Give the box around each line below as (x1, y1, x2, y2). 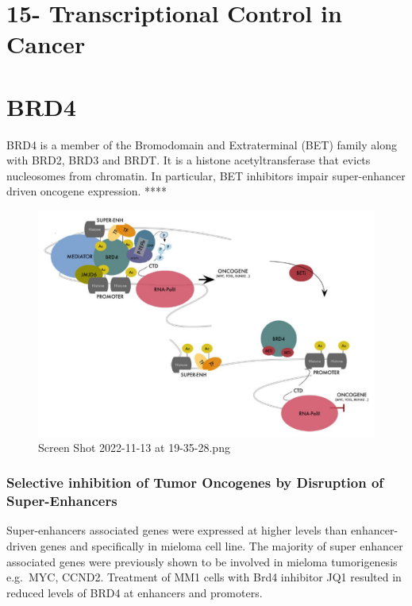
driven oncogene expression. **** (6, 183, 167, 199)
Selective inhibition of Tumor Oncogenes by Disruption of (6, 473, 384, 492)
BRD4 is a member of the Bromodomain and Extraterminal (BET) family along (6, 136, 397, 152)
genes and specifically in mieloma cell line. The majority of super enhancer (40, 538, 403, 554)
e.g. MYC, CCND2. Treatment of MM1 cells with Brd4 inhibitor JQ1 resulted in (6, 569, 402, 585)
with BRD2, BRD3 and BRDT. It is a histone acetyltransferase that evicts (6, 152, 371, 168)
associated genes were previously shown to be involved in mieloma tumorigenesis (6, 553, 398, 569)
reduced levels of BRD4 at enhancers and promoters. (6, 584, 263, 600)
